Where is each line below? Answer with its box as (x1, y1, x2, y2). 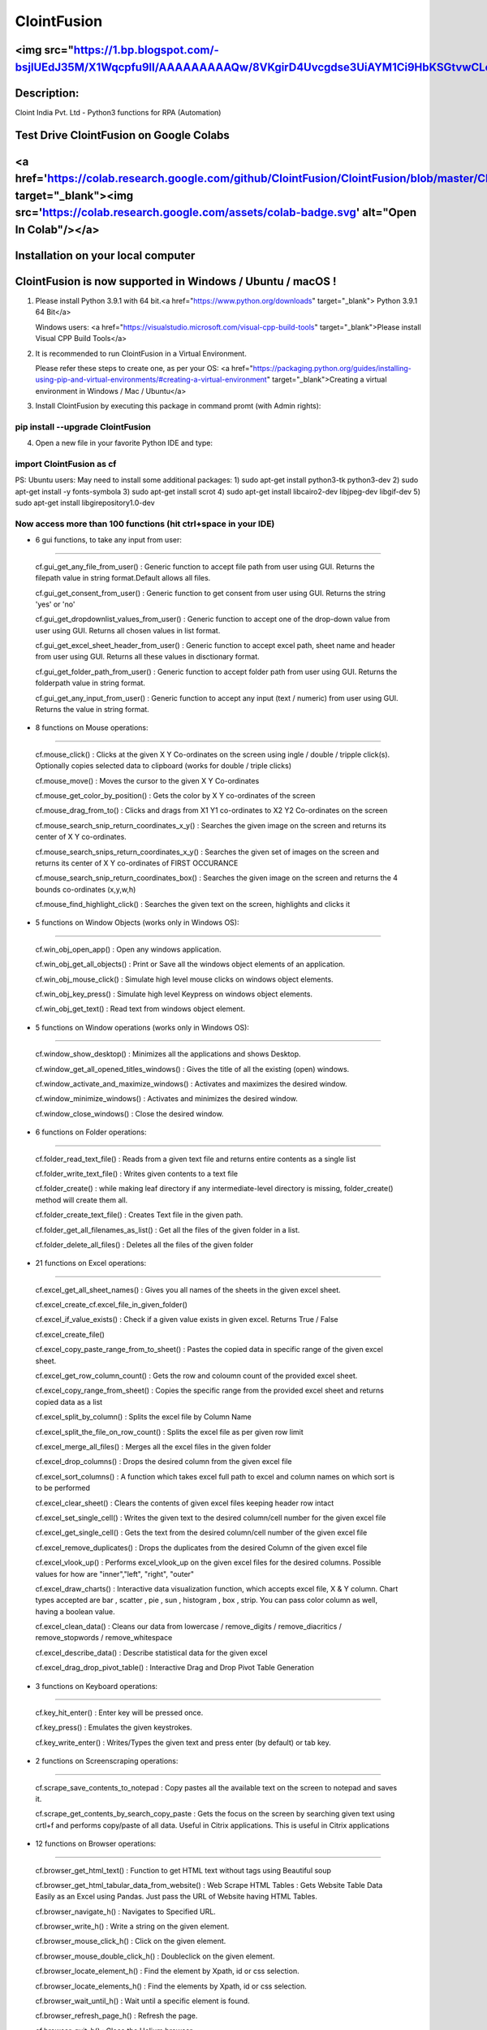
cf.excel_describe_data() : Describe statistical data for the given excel (35, 1648, 268, 1657)
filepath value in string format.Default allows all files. (35, 573, 211, 583)
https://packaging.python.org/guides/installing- (252, 363, 412, 373)
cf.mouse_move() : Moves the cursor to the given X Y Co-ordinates (35, 775, 260, 785)
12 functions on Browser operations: (35, 1839, 157, 1849)
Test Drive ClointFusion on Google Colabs (15, 128, 231, 142)
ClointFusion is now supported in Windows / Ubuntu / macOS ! (15, 274, 337, 288)
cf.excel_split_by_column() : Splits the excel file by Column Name (35, 1412, 252, 1422)
